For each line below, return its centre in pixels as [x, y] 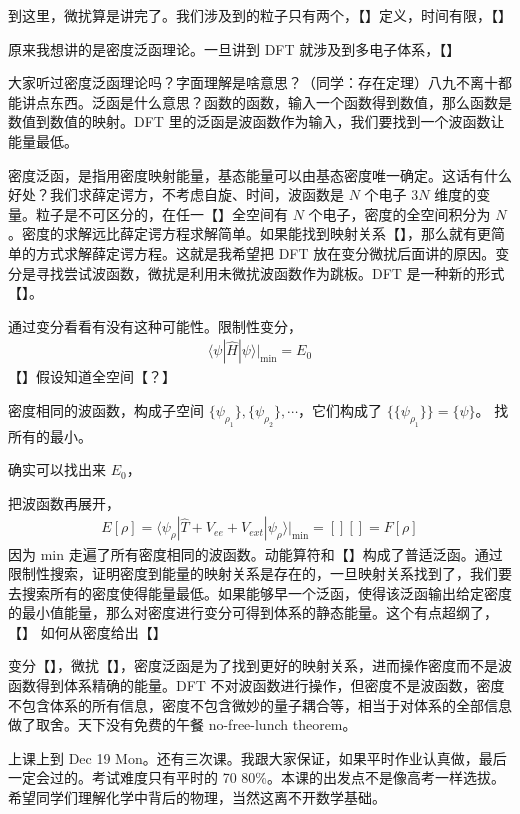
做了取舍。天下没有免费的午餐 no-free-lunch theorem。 [182, 724]
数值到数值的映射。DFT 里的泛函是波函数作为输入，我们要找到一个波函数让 [256, 121]
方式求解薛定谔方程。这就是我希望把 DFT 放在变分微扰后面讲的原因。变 [272, 252]
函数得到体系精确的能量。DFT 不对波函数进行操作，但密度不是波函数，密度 [256, 685]
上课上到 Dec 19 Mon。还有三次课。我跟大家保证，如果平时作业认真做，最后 [257, 757]
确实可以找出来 [57, 469]
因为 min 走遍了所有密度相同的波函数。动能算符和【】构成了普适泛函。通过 [255, 553]
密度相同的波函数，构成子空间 [106, 409]
